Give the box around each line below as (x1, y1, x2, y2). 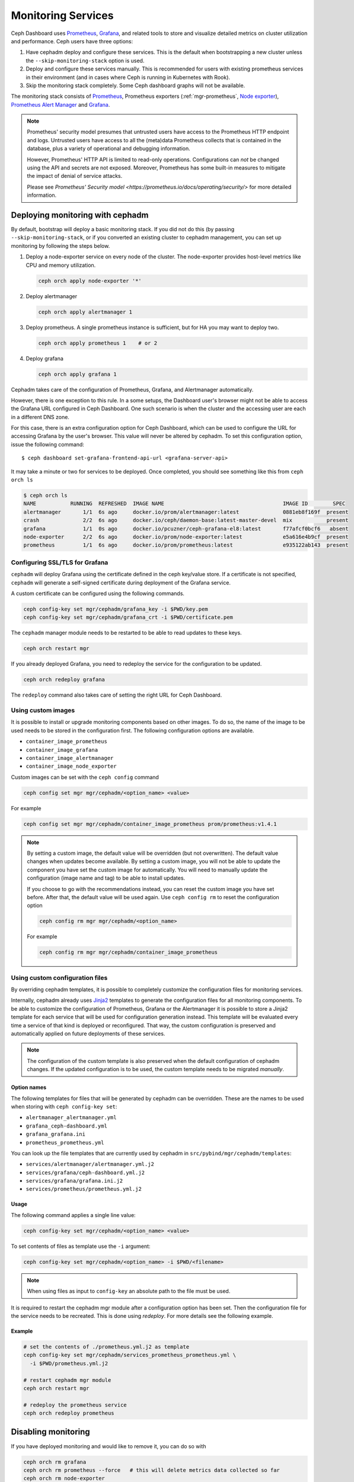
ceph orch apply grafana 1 (38, 370, 117, 378)
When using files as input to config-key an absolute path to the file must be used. (27, 1288, 231, 1295)
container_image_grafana (25, 746, 98, 753)
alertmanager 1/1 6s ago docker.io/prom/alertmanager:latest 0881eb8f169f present (23, 509, 349, 515)
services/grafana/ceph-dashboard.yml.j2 (25, 1169, 145, 1176)
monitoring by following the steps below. (11, 242, 110, 249)
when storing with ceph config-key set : (11, 1103, 117, 1110)
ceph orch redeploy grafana (23, 676, 105, 683)
